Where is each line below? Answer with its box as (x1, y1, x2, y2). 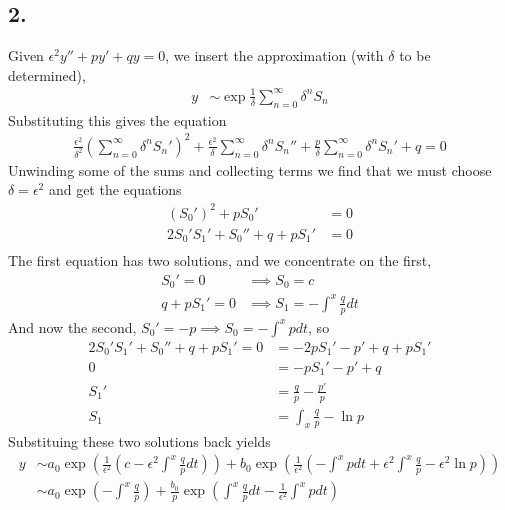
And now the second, (8, 316, 137, 337)
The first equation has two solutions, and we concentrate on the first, (8, 250, 432, 271)
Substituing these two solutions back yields (8, 430, 271, 451)
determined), (8, 64, 86, 85)
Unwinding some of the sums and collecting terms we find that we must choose (8, 159, 492, 180)
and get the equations (48, 179, 182, 200)
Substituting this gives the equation (8, 109, 227, 130)
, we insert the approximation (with (165, 45, 384, 66)
